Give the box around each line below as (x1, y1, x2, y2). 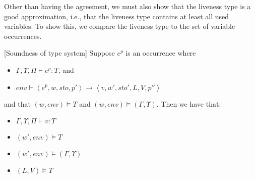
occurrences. (4, 30, 42, 41)
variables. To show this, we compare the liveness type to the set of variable (4, 21, 235, 31)
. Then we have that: (156, 98, 221, 109)
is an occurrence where (125, 48, 196, 58)
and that (4, 98, 31, 109)
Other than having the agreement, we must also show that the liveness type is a (4, 1, 251, 11)
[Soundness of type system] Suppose (4, 48, 115, 58)
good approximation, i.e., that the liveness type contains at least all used (4, 11, 229, 21)
